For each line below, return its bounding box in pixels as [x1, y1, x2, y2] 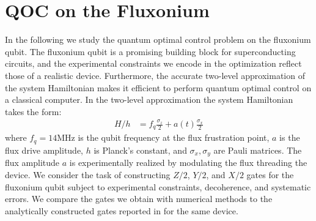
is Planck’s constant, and [94, 143, 187, 156]
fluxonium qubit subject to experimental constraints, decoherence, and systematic [5, 180, 311, 193]
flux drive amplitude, [5, 143, 84, 156]
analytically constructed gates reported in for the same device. [5, 204, 238, 217]
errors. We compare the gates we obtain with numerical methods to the [5, 192, 273, 205]
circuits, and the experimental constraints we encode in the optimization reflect [5, 57, 302, 70]
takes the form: [5, 105, 62, 118]
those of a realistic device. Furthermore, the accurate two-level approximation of [5, 69, 305, 81]
